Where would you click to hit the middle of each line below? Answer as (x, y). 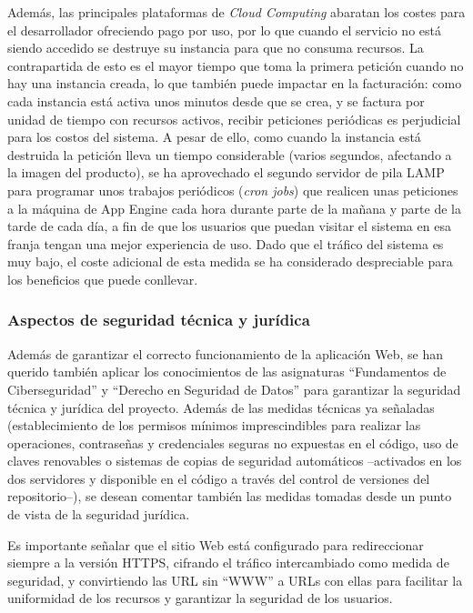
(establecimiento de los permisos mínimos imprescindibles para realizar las (214, 425)
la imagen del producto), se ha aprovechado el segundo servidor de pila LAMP (226, 172)
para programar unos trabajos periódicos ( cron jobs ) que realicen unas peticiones (233, 190)
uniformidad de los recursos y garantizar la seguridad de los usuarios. (200, 598)
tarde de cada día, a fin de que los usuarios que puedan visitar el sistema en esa (229, 226)
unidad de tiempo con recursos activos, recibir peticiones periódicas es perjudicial (234, 119)
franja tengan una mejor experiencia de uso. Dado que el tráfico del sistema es (226, 243)
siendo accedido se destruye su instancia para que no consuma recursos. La (216, 48)
